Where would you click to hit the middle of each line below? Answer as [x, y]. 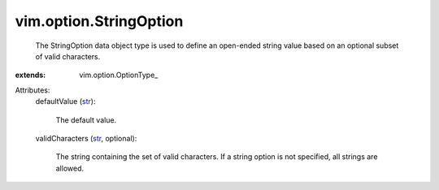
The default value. [86, 120]
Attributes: [33, 90]
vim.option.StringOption [99, 21]
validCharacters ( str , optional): [86, 138]
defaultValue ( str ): [65, 101]
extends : [30, 75]
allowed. [70, 168]
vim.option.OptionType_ [119, 75]
